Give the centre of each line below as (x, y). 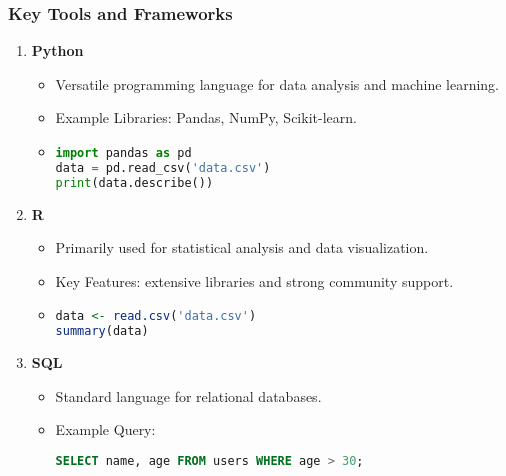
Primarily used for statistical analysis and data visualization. (242, 247)
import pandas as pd (123, 153)
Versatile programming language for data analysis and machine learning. (277, 83)
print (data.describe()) (134, 182)
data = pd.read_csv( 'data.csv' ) (163, 167)
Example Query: (105, 429)
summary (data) (102, 331)
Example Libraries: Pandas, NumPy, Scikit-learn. (206, 117)
